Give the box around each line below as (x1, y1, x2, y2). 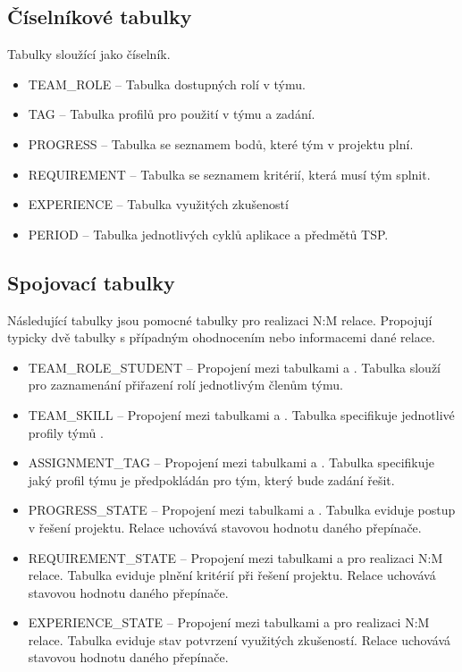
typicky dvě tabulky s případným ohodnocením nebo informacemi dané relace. (7, 328, 435, 347)
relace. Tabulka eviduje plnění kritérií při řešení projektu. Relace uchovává (28, 566, 436, 584)
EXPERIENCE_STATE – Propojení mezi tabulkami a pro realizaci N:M (28, 613, 430, 632)
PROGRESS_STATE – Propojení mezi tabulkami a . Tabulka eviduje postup (28, 500, 456, 519)
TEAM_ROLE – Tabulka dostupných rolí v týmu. (28, 74, 306, 93)
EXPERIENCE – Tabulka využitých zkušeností (28, 195, 289, 214)
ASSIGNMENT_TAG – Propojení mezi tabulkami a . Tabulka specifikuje (28, 453, 434, 472)
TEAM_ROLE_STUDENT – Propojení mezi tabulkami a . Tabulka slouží (28, 357, 441, 376)
